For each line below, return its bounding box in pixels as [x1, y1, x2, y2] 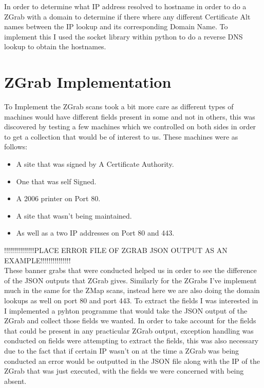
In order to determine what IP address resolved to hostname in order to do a [4, 1, 247, 11]
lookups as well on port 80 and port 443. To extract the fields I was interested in [4, 295, 258, 305]
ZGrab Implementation [4, 71, 172, 92]
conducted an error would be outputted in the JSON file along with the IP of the [4, 355, 260, 366]
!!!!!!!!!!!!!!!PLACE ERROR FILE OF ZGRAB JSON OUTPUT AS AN [4, 245, 228, 256]
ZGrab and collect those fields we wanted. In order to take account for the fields [4, 315, 256, 326]
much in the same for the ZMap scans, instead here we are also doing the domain [4, 285, 260, 296]
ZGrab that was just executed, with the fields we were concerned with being [4, 365, 244, 376]
